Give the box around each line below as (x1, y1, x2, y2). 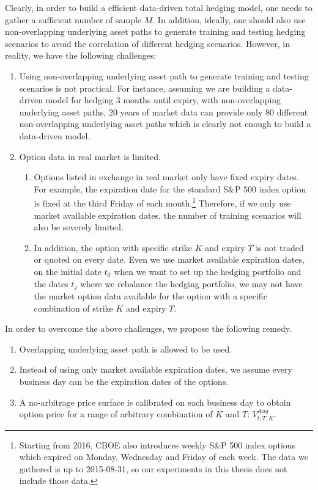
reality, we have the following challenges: (5, 49, 157, 62)
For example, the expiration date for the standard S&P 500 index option (34, 182, 306, 195)
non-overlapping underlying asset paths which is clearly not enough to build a (19, 117, 311, 130)
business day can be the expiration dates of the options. (19, 375, 229, 387)
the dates (34, 277, 68, 290)
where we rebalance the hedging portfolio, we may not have (79, 277, 303, 290)
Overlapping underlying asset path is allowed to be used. (19, 342, 232, 355)
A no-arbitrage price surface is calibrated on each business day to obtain (19, 395, 291, 408)
